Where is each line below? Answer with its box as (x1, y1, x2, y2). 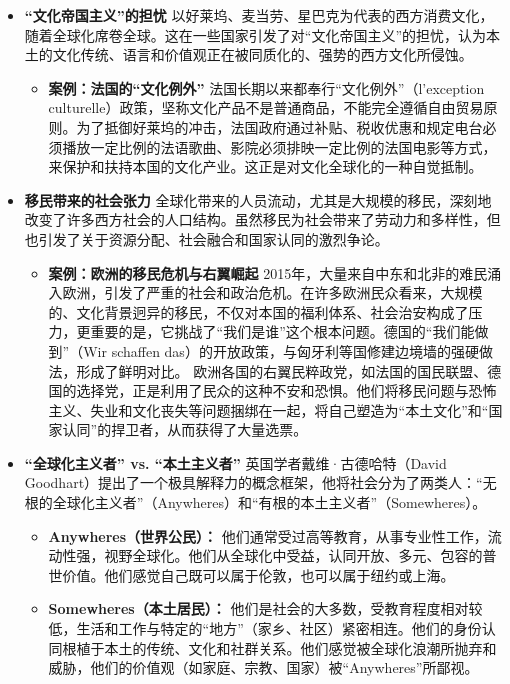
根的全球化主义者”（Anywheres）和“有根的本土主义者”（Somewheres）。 (24, 492, 487, 513)
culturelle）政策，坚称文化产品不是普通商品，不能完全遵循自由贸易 (48, 97, 484, 118)
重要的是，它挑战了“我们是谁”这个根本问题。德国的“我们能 (90, 321, 475, 342)
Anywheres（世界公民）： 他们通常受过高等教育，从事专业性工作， (48, 525, 488, 546)
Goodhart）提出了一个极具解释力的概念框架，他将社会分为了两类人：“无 (24, 472, 497, 493)
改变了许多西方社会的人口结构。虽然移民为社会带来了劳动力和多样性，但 (24, 209, 501, 230)
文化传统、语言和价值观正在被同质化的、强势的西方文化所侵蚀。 (52, 44, 473, 65)
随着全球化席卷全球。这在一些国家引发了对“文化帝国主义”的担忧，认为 (24, 24, 487, 45)
